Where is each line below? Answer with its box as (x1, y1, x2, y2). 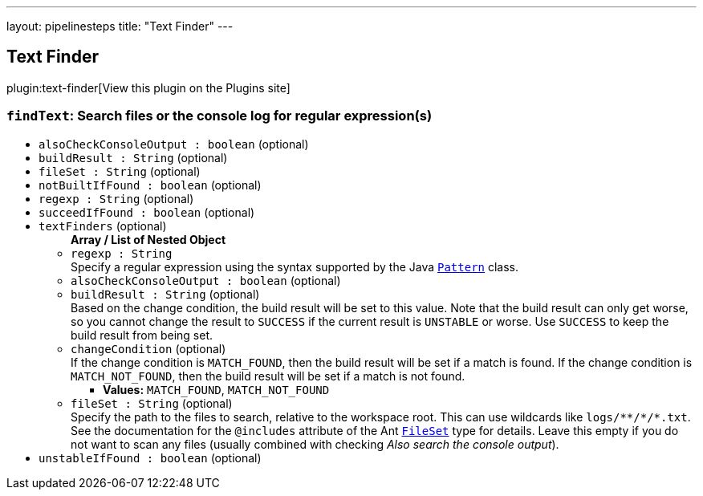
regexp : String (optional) (39, 191, 194, 205)
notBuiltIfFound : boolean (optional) (39, 177, 262, 192)
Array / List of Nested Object (71, 232, 226, 246)
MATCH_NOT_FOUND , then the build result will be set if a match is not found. (71, 368, 465, 383)
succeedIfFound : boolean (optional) (39, 205, 255, 219)
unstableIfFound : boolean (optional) (39, 450, 262, 465)
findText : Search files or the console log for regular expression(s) (6, 108, 433, 124)
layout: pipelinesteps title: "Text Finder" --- (6, 19, 234, 33)
